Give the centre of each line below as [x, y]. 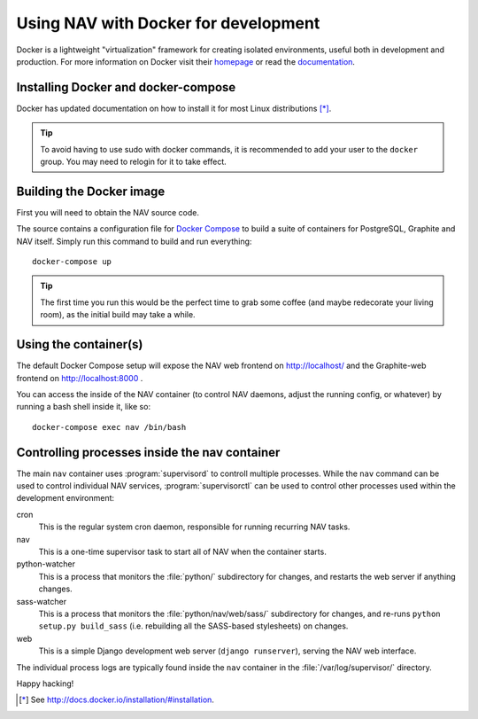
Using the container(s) [80, 344]
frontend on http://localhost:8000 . [80, 378]
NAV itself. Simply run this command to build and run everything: [134, 241]
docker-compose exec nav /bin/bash [109, 427]
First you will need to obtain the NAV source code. [108, 212]
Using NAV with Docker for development [168, 23]
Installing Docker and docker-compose [126, 87]
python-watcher [46, 564]
